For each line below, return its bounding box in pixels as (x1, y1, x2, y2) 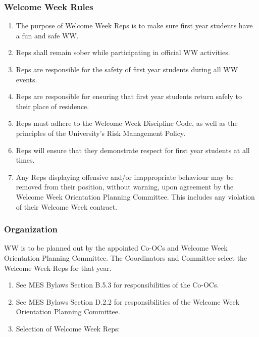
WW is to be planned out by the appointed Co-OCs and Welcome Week (4, 243, 228, 253)
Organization (4, 223, 58, 235)
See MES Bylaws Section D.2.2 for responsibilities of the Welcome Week (16, 296, 240, 307)
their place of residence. (16, 101, 89, 111)
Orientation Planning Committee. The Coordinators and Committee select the (4, 252, 247, 263)
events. (16, 74, 37, 84)
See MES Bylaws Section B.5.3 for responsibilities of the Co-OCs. (16, 279, 219, 290)
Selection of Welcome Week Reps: (16, 323, 120, 333)
